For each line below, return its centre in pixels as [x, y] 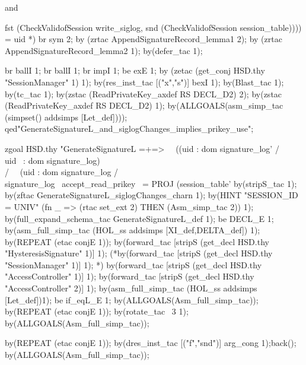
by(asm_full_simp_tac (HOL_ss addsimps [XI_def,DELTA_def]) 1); [133, 230]
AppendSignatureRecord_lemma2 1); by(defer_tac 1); [104, 50]
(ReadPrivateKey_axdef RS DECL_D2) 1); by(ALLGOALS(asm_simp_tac [144, 105]
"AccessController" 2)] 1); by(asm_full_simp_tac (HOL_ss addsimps [131, 288]
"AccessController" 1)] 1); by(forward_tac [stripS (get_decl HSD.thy [130, 276]
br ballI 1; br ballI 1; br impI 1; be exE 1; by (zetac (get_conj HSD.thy [135, 70]
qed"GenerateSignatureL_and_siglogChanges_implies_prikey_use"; [129, 128]
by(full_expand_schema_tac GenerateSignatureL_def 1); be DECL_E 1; [139, 218]
